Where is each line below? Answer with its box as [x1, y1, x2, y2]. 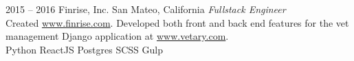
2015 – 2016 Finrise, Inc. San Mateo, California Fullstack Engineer [5, 2, 286, 16]
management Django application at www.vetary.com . [5, 29, 229, 43]
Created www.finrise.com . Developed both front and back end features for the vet [5, 15, 349, 29]
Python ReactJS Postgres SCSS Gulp [5, 42, 163, 56]
